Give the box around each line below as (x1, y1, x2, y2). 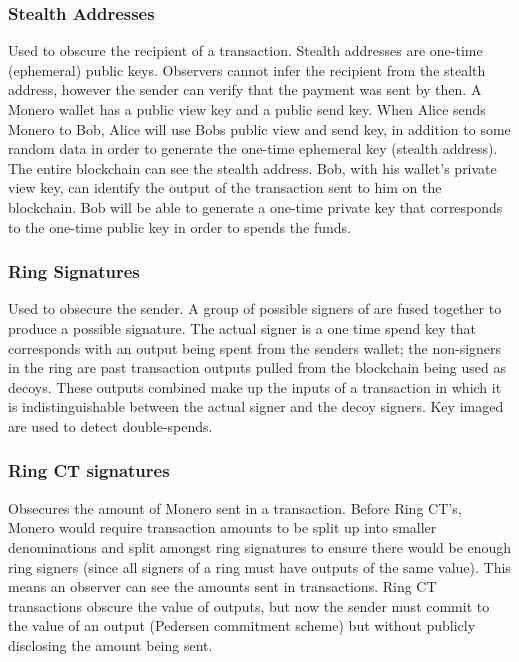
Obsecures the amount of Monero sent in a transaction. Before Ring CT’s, (8, 497, 462, 518)
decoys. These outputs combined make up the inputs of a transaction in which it (8, 376, 502, 397)
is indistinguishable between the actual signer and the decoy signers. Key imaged (8, 396, 504, 417)
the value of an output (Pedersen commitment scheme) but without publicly (8, 615, 476, 636)
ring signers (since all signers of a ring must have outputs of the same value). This (8, 556, 511, 577)
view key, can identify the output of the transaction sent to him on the (8, 177, 442, 198)
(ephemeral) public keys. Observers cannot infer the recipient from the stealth (8, 59, 486, 80)
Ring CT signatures (8, 458, 170, 483)
